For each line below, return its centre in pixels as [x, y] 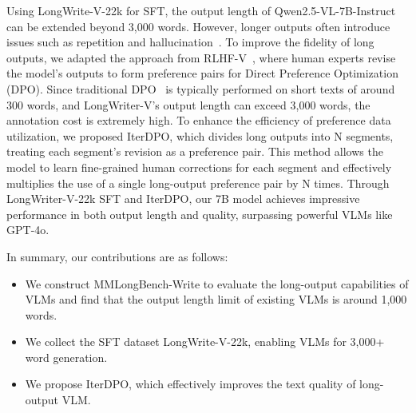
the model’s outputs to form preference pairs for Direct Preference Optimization [202, 73]
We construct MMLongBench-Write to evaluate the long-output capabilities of [217, 283]
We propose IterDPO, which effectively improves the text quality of [190, 384]
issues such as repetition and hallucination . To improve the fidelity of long [190, 42]
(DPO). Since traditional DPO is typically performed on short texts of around [201, 88]
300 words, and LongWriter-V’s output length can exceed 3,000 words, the [188, 104]
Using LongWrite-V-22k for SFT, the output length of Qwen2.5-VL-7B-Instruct [201, 10]
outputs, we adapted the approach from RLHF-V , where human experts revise [201, 57]
